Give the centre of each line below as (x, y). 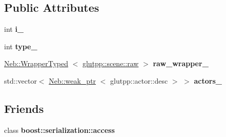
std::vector (20, 80)
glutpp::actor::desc (139, 80)
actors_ (208, 80)
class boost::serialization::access (59, 130)
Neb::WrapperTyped (36, 63)
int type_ (21, 46)
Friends (24, 108)
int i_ (14, 29)
